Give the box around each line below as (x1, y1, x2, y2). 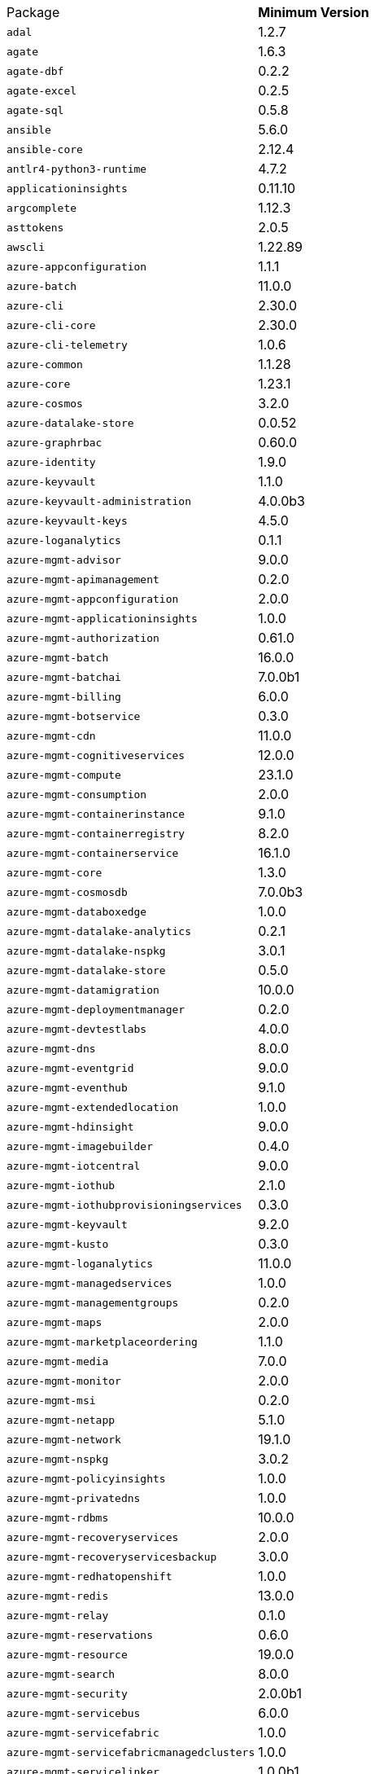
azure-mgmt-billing (7, 690, 121, 703)
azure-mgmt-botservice (7, 709, 141, 722)
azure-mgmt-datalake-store (7, 964, 166, 977)
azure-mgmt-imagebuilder (7, 1139, 154, 1153)
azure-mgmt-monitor (7, 1374, 121, 1387)
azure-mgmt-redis (7, 1589, 109, 1602)
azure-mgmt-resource (7, 1648, 128, 1661)
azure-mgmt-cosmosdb (7, 885, 128, 898)
